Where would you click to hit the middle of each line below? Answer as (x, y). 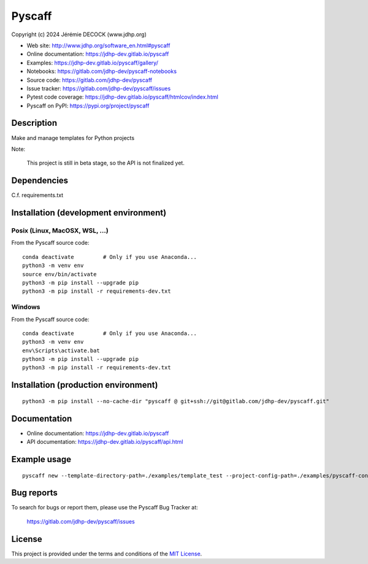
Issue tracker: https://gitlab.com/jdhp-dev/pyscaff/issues (99, 88)
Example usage (41, 459)
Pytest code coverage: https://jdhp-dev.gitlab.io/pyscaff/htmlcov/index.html (123, 97)
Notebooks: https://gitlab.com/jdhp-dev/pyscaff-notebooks (102, 71)
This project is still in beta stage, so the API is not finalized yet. (106, 163)
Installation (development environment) (89, 213)
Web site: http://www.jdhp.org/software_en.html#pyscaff (98, 45)
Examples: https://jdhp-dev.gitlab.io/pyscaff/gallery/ (93, 63)
